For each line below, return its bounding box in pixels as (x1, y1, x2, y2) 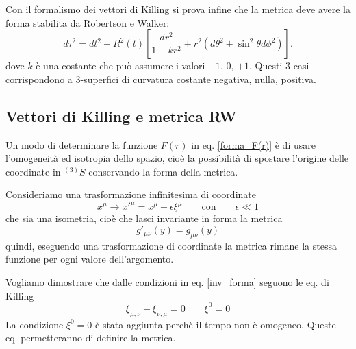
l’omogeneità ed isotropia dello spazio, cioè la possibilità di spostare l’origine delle (5, 151, 349, 165)
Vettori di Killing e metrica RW (5, 105, 237, 126)
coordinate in (5, 164, 61, 178)
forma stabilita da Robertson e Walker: (5, 15, 170, 29)
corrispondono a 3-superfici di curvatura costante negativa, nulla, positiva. (5, 71, 316, 86)
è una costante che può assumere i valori (36, 58, 205, 73)
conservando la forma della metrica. (88, 164, 238, 178)
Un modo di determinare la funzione (5, 137, 158, 152)
